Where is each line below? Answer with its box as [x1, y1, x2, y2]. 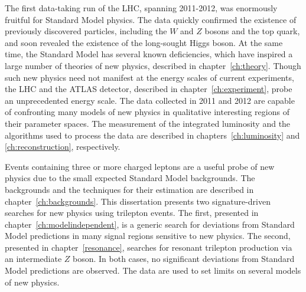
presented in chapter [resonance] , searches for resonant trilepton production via [5, 241, 292, 253]
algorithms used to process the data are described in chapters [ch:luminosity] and [5, 129, 300, 141]
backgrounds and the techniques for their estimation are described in [5, 183, 254, 195]
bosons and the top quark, [204, 25, 300, 37]
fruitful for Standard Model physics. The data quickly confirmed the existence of [5, 13, 297, 25]
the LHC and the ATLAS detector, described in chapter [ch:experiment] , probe [5, 83, 292, 95]
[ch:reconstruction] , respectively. [5, 140, 121, 153]
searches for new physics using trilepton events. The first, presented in [5, 206, 259, 219]
